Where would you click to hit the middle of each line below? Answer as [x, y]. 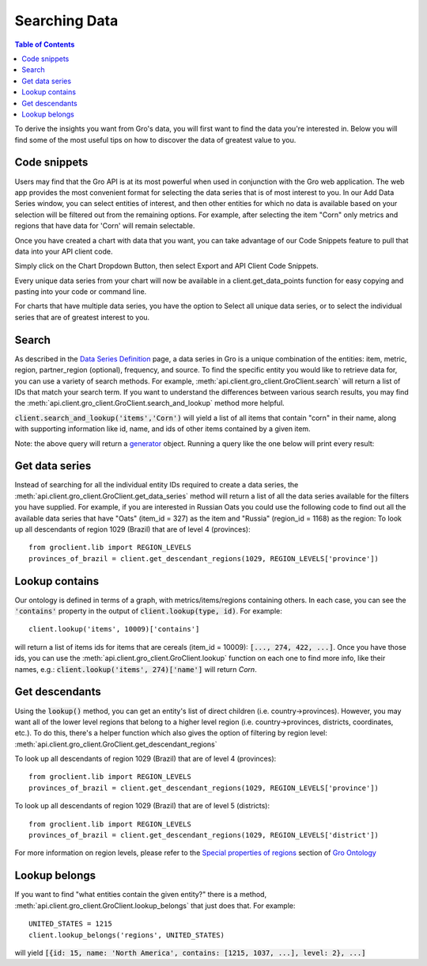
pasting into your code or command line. [81, 292]
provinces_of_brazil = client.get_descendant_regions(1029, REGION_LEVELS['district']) [204, 835]
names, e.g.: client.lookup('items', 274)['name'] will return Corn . [136, 669]
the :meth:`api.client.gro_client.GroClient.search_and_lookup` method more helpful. [149, 403]
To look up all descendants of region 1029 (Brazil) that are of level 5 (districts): [142, 806]
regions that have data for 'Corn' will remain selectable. [105, 226]
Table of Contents [45, 44]
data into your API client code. [64, 251]
